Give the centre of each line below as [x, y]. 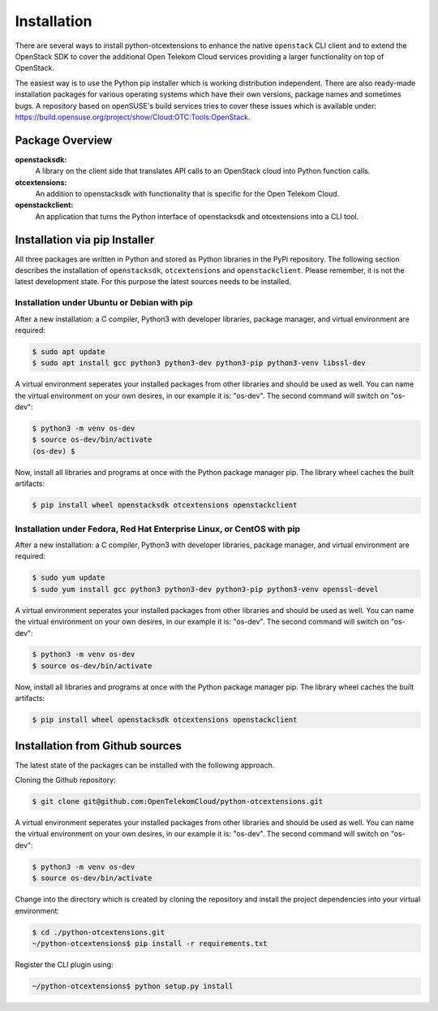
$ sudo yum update [69, 578]
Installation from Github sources [98, 746]
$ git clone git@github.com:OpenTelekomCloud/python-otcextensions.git [178, 801]
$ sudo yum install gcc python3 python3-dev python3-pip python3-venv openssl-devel [205, 589]
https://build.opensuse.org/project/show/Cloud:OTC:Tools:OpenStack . [133, 117]
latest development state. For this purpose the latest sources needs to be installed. [153, 282]
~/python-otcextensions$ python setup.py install [133, 986]
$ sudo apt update [69, 352]
